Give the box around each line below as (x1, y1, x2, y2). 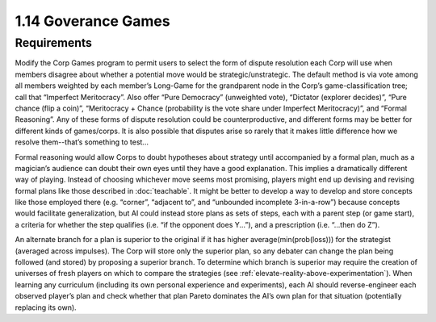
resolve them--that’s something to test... (15, 137, 149, 147)
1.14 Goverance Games (15, 12, 170, 30)
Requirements (15, 36, 93, 50)
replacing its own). (15, 303, 77, 312)
